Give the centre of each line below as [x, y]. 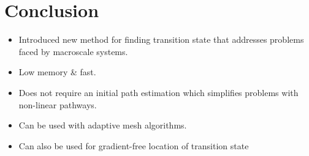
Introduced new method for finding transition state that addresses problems [161, 39]
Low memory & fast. [57, 72]
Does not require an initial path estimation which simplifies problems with [158, 92]
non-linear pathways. [58, 104]
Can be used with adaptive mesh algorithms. [103, 125]
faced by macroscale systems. [73, 51]
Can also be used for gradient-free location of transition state [134, 145]
